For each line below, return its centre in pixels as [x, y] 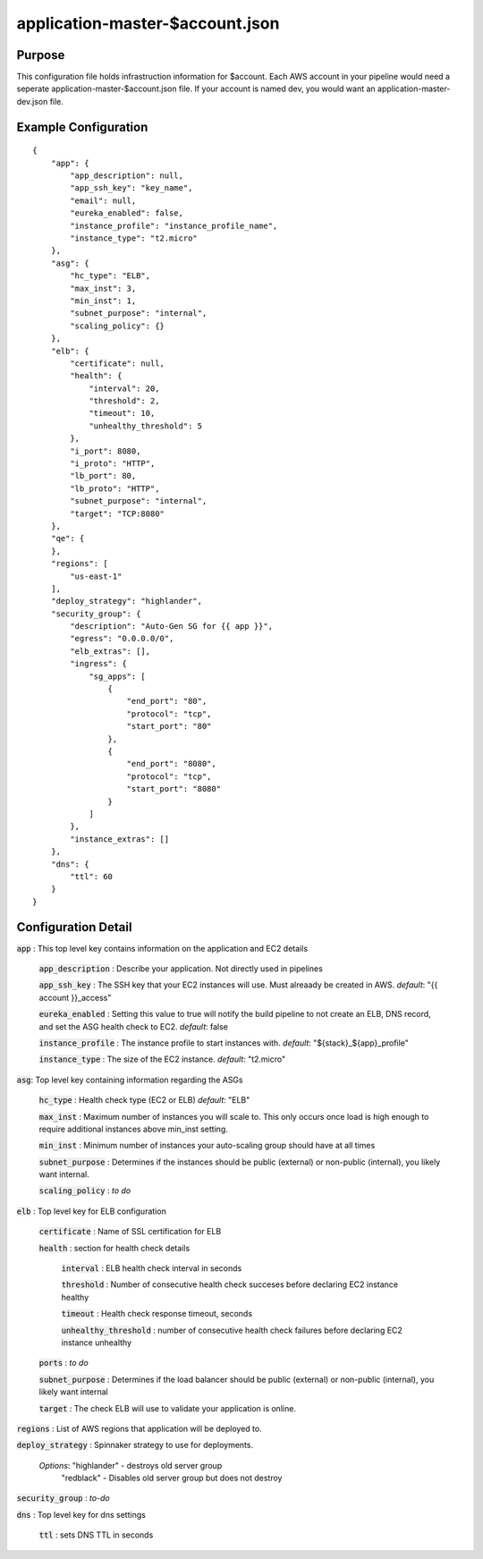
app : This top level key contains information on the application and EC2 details [162, 948]
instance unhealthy [97, 1343]
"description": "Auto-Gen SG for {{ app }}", [171, 627]
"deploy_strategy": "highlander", [127, 601]
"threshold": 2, [124, 401]
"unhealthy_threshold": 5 [146, 426]
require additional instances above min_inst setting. [133, 1129]
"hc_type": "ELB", [110, 276]
